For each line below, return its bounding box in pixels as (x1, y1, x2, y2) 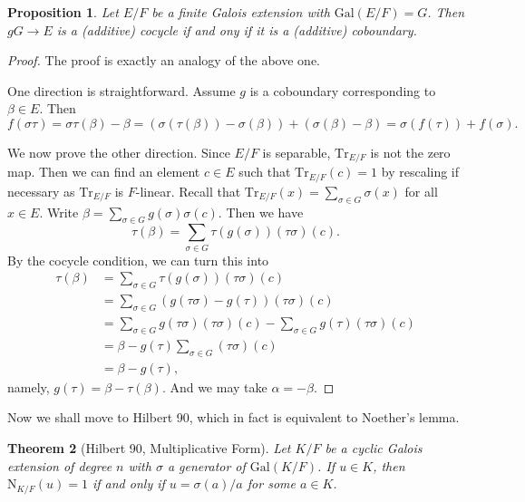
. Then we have (218, 202, 304, 221)
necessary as (7, 181, 75, 200)
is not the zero (370, 142, 451, 161)
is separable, (262, 142, 331, 161)
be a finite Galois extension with (151, 3, 330, 21)
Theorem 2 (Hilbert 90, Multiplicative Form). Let (7, 438, 291, 457)
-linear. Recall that (135, 181, 241, 200)
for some (247, 474, 296, 493)
